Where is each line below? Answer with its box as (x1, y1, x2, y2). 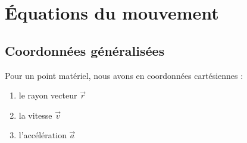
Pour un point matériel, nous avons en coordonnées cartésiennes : (5, 69, 243, 81)
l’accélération (18, 129, 67, 141)
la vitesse (18, 109, 52, 121)
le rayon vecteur (18, 89, 77, 101)
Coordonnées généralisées (5, 41, 165, 59)
